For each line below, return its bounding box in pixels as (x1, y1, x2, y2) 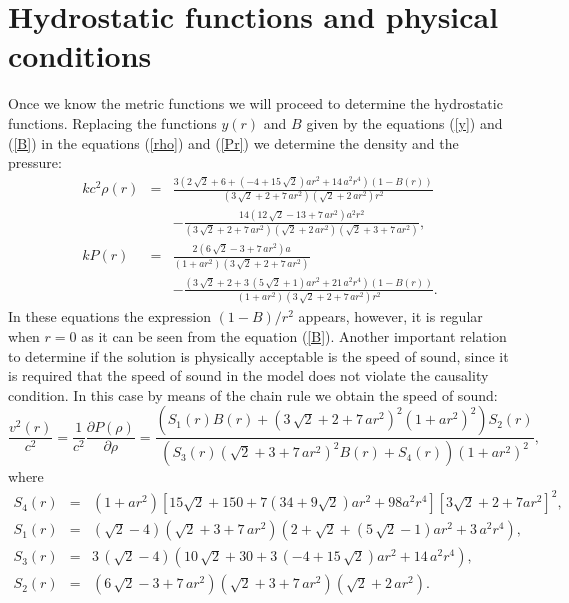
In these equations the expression (8, 306, 211, 327)
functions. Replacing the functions (8, 112, 217, 133)
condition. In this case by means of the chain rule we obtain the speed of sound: (8, 384, 498, 405)
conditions (8, 35, 152, 76)
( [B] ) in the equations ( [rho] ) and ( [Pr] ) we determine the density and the (8, 132, 459, 153)
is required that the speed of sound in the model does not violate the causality (8, 365, 489, 386)
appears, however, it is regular (298, 306, 483, 327)
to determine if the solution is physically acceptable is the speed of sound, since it (8, 345, 509, 366)
